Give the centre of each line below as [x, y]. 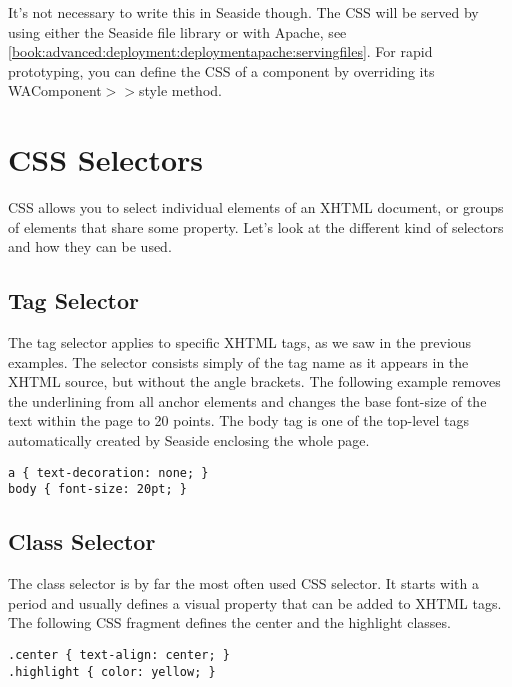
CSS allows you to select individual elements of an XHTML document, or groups [256, 207]
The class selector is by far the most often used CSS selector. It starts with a [243, 583]
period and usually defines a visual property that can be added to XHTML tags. [255, 602]
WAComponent [55, 90]
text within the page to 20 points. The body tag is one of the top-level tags [239, 420]
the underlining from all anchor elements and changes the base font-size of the [247, 400]
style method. [180, 90]
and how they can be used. [90, 246]
